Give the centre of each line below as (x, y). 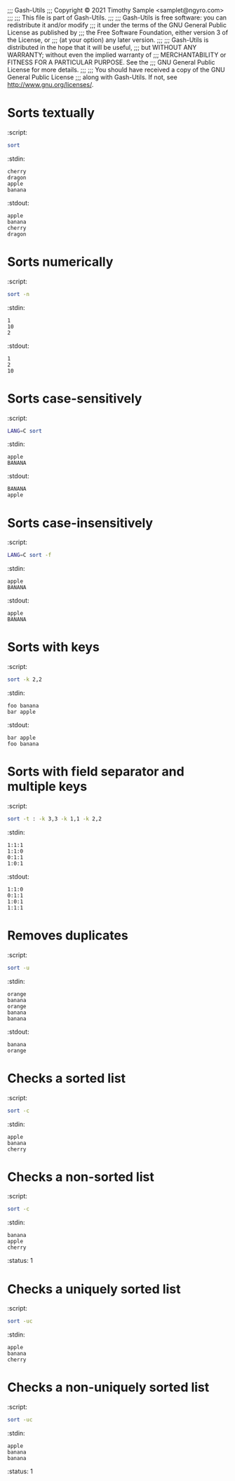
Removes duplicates (68, 936)
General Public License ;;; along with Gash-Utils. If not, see (92, 77)
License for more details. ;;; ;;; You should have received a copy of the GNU (116, 70)
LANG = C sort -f (29, 555)
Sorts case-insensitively (80, 523)
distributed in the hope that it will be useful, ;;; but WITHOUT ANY (102, 47)
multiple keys (47, 786)
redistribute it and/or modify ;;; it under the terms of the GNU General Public (117, 25)
